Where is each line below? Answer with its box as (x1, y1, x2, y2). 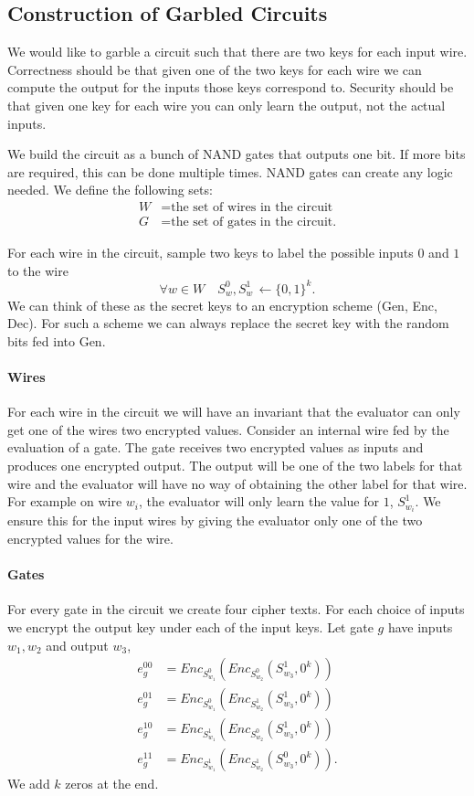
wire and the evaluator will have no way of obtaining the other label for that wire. (7, 473, 468, 493)
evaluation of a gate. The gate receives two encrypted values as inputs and (7, 438, 424, 457)
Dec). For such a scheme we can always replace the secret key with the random (7, 313, 449, 333)
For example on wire (7, 492, 122, 511)
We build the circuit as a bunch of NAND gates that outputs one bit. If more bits (7, 144, 466, 164)
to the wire (7, 260, 68, 280)
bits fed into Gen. (7, 331, 106, 350)
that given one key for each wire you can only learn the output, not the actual (7, 95, 446, 114)
